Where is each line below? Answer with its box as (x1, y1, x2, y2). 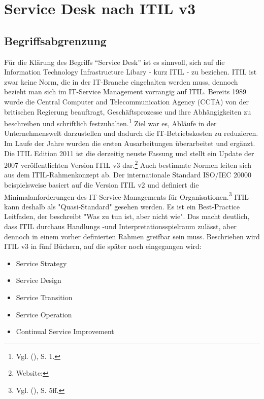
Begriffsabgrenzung (4, 32, 107, 48)
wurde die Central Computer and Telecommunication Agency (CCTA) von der (4, 96, 249, 106)
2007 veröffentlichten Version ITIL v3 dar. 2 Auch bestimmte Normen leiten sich (4, 158, 252, 170)
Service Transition (16, 292, 73, 303)
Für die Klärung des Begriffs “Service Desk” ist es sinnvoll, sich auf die (4, 56, 225, 67)
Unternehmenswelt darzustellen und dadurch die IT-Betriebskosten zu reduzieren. (4, 128, 258, 138)
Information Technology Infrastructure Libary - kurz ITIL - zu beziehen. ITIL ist (4, 66, 257, 77)
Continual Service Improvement (16, 326, 114, 337)
